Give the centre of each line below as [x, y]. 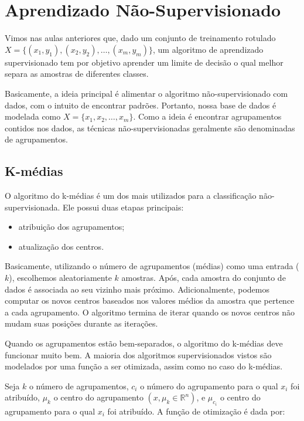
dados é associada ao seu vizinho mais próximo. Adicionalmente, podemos [137, 289]
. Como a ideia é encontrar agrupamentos [207, 116]
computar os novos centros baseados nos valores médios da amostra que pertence [150, 301]
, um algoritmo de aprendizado [208, 49]
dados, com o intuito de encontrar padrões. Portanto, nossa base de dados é [141, 105]
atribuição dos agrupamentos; [71, 227]
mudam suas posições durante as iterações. [81, 323]
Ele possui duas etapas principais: [123, 207]
